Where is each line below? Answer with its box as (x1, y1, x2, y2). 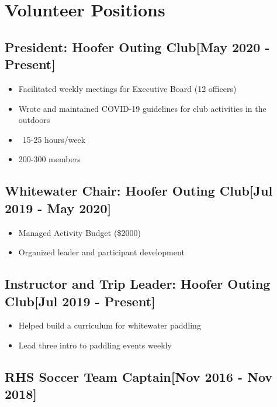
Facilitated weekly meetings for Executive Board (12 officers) (18, 82, 237, 94)
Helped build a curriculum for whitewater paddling (18, 319, 201, 331)
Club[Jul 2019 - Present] (5, 292, 155, 310)
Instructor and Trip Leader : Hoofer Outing (5, 275, 271, 293)
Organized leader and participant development (18, 246, 185, 258)
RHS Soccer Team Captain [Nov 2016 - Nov (5, 367, 273, 385)
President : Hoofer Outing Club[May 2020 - (5, 37, 270, 56)
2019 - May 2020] (5, 199, 112, 217)
